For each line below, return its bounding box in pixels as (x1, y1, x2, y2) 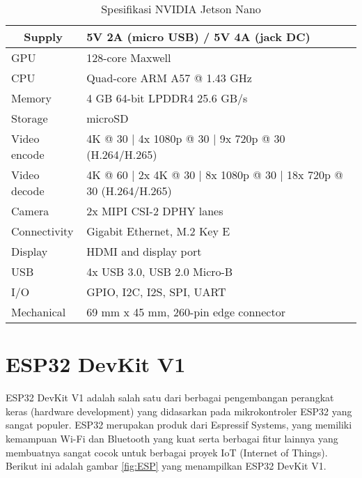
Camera (11, 203, 49, 219)
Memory (11, 90, 52, 106)
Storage (11, 110, 48, 126)
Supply (24, 29, 63, 45)
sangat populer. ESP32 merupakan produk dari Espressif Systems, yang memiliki (6, 417, 352, 432)
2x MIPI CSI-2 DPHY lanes (86, 203, 223, 219)
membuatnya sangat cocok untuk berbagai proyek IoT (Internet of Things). (6, 445, 328, 459)
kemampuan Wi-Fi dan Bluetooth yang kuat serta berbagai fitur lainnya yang (6, 431, 338, 445)
